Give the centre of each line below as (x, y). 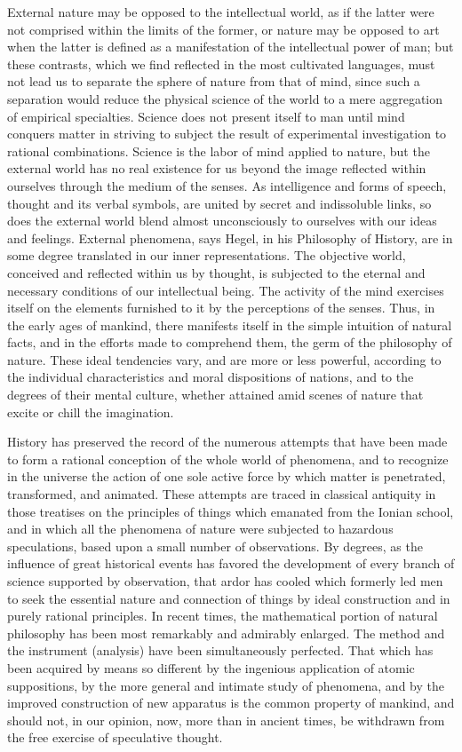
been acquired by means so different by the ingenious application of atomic (211, 667)
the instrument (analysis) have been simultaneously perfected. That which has (220, 650)
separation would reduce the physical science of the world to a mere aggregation (225, 98)
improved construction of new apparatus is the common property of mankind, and (231, 703)
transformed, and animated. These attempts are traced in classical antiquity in (222, 494)
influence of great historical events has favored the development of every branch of (231, 563)
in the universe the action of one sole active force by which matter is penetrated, (227, 476)
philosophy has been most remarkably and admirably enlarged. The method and (226, 633)
